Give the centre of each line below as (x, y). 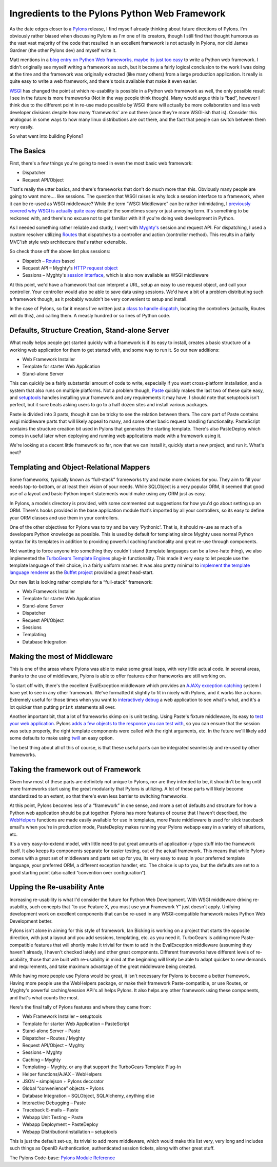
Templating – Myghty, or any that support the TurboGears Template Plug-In (102, 1067)
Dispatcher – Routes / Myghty (54, 1038)
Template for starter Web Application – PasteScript (76, 1024)
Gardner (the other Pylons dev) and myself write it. (63, 50)
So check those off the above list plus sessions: (60, 252)
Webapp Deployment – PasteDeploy (60, 1124)
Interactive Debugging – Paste (54, 1103)
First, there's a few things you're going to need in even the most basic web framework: (101, 163)
